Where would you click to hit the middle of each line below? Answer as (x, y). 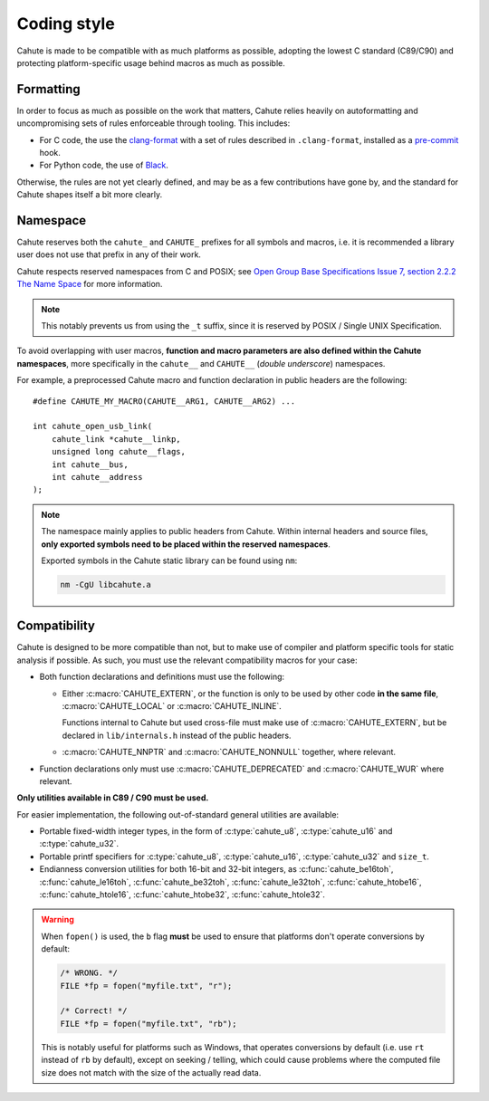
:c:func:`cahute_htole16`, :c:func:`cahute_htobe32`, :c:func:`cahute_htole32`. (182, 895)
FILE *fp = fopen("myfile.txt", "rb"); (149, 1024)
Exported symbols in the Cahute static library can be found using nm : (169, 560)
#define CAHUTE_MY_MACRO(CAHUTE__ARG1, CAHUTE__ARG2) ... (164, 401)
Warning (58, 920)
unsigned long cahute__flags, (118, 452)
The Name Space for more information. (90, 284)
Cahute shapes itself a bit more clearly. (90, 195)
